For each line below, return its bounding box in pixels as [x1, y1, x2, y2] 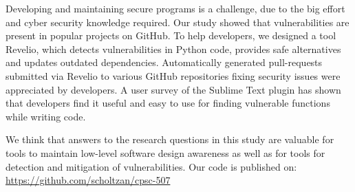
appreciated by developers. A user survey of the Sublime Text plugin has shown [6, 82, 341, 96]
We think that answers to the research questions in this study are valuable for [6, 132, 334, 147]
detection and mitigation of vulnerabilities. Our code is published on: [6, 159, 297, 173]
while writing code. [6, 109, 86, 123]
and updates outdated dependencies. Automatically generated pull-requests [6, 55, 323, 70]
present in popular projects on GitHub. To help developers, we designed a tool [6, 28, 336, 43]
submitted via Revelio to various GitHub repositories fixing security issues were [6, 68, 341, 83]
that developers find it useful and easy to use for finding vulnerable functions [6, 96, 330, 110]
